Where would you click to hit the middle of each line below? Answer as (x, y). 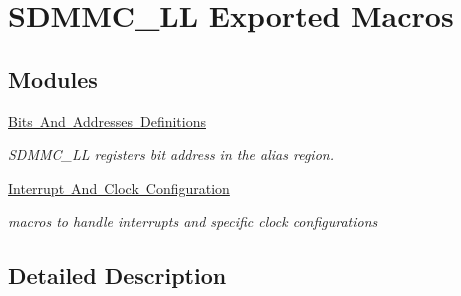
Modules (53, 78)
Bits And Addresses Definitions (107, 120)
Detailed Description (117, 275)
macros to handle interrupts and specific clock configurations (193, 221)
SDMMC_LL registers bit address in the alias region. (171, 154)
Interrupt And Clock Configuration (119, 187)
